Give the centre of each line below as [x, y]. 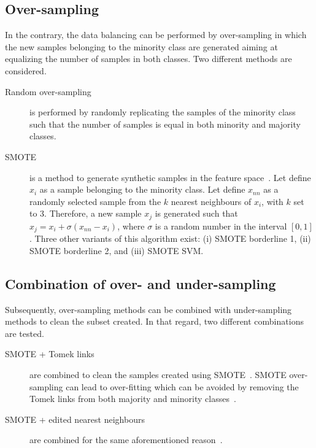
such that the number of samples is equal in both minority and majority [165, 124]
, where [131, 226]
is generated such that [196, 213]
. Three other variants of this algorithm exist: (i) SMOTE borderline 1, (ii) [170, 238]
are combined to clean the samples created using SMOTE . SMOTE [158, 374]
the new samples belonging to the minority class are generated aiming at [141, 46]
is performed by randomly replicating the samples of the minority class [163, 112]
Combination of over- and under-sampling [141, 283]
